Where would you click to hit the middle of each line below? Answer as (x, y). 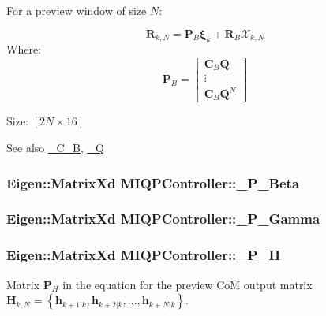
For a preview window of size (77, 10)
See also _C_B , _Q (55, 148)
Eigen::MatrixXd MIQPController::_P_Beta (153, 182)
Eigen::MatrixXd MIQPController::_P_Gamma (163, 219)
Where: (24, 49)
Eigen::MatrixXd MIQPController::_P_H (144, 255)
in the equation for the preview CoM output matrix (187, 284)
